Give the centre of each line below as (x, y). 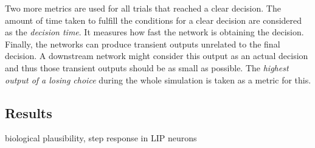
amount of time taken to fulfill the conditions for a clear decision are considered (154, 20)
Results (29, 112)
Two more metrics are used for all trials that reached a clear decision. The (143, 8)
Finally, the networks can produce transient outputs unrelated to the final (143, 44)
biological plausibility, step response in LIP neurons (101, 138)
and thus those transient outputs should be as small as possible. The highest (147, 67)
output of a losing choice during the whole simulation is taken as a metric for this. (158, 79)
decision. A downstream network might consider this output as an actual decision (157, 56)
